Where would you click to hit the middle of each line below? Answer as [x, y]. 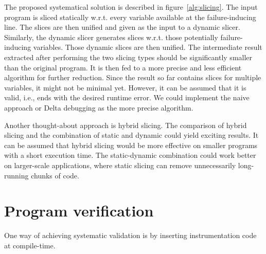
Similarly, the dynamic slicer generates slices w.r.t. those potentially [111, 37]
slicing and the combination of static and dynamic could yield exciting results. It [131, 135]
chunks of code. [55, 175]
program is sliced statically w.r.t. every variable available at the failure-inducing [130, 17]
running [16, 175]
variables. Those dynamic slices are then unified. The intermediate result [148, 47]
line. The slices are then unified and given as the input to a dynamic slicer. [122, 27]
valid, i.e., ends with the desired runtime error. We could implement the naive [127, 97]
